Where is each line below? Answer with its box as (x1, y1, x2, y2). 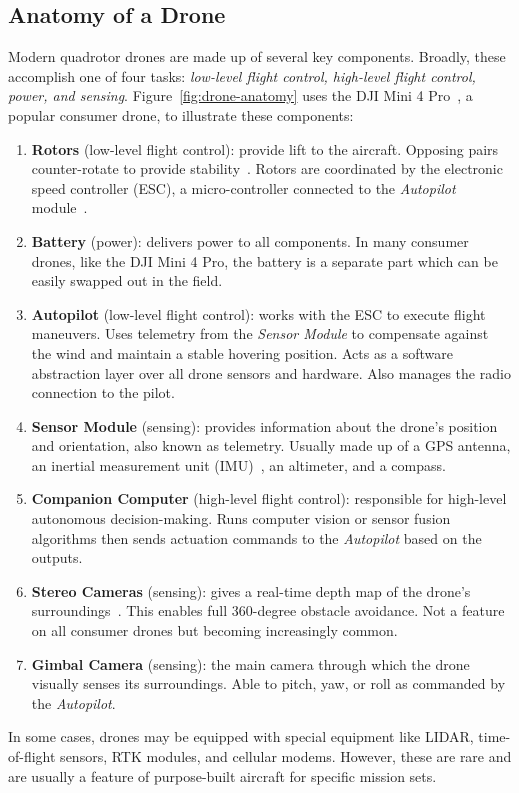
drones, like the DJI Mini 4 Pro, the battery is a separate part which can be (31, 250, 498, 271)
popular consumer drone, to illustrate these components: (8, 104, 354, 125)
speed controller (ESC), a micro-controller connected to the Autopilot (31, 177, 456, 198)
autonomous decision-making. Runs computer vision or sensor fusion (31, 508, 451, 529)
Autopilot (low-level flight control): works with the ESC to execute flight (31, 303, 486, 324)
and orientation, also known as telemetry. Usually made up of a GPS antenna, (31, 435, 511, 456)
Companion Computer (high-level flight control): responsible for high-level (31, 488, 507, 509)
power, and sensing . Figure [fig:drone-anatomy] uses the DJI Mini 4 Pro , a (8, 85, 473, 106)
